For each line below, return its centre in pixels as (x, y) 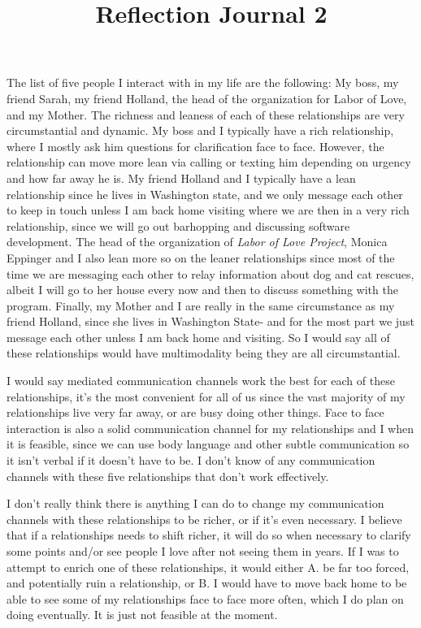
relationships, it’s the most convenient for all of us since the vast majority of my (206, 396)
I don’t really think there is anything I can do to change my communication (195, 503)
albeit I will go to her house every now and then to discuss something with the (202, 290)
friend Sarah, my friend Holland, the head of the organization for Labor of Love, (207, 98)
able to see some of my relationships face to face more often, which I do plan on (205, 598)
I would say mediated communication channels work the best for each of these (201, 381)
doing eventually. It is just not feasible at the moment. (142, 615)
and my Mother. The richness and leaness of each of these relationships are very (206, 114)
